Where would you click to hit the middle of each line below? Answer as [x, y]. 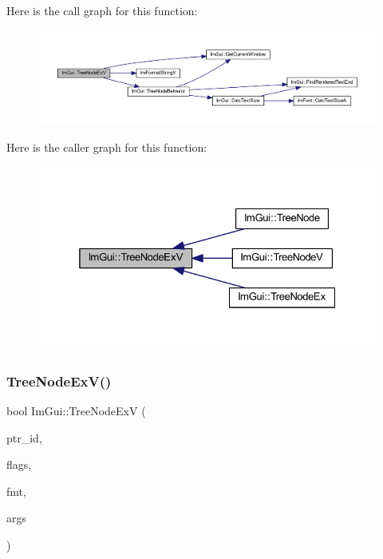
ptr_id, [24, 437]
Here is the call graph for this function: [102, 10]
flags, [19, 464]
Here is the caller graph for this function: [107, 147]
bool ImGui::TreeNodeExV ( [76, 411]
